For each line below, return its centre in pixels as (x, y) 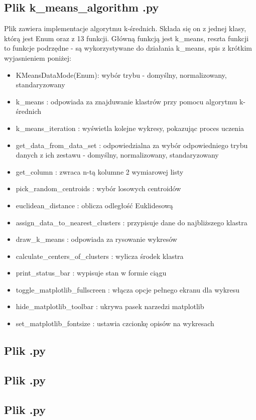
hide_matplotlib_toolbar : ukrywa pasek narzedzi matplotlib (110, 306)
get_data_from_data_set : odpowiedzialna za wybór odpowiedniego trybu (132, 145)
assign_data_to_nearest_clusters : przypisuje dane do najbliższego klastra (132, 222)
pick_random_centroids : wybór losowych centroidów (98, 188)
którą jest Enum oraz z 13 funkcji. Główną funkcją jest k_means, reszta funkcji (126, 38)
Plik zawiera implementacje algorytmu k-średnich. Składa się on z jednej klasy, (125, 28)
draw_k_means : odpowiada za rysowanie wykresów (96, 239)
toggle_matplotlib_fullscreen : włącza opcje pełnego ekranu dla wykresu (128, 289)
